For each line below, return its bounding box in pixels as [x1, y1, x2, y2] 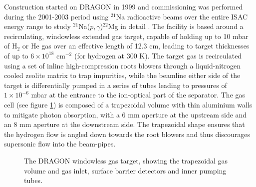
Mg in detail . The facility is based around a [108, 21, 244, 31]
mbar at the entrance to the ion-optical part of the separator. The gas [31, 89, 246, 100]
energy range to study [4, 21, 71, 31]
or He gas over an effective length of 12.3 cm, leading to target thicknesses [22, 40, 250, 51]
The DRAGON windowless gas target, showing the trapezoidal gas [24, 155, 228, 165]
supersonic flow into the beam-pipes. [4, 138, 116, 149]
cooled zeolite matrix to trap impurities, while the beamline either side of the [4, 70, 241, 80]
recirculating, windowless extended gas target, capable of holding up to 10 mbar [4, 30, 249, 41]
